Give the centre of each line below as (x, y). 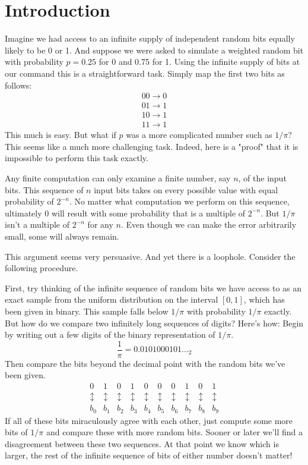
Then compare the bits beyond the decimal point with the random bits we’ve (145, 363)
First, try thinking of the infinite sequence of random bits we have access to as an (153, 288)
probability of (29, 201)
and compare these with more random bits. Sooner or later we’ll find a (174, 432)
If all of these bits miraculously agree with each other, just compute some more (149, 420)
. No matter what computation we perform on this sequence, (179, 201)
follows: (18, 85)
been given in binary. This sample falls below (87, 311)
